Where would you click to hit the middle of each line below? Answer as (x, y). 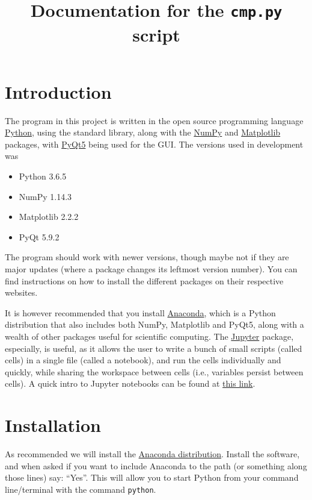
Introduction (58, 91)
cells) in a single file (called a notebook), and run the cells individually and (143, 360)
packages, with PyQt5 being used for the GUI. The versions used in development (154, 144)
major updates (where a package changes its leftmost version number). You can (151, 268)
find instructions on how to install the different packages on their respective (144, 280)
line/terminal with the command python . (81, 489)
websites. (21, 292)
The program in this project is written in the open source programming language (154, 120)
